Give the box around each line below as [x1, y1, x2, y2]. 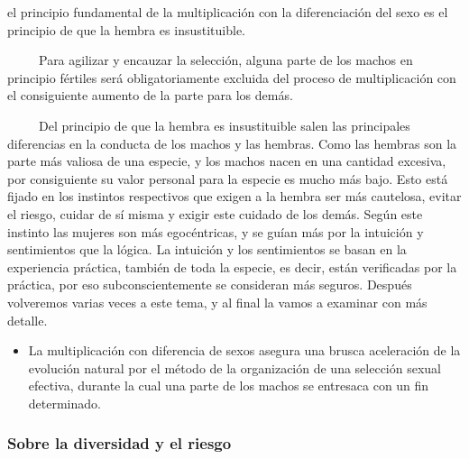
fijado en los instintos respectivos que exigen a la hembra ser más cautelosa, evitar [7, 187, 462, 206]
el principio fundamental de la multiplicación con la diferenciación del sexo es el [7, 3, 448, 21]
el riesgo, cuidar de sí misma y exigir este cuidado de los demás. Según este [7, 204, 423, 223]
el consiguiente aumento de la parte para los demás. [7, 86, 293, 105]
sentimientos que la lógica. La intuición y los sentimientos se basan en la [7, 240, 407, 259]
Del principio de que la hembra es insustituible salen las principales [38, 115, 410, 134]
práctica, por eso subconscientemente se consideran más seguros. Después [7, 275, 412, 294]
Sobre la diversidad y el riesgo [7, 432, 232, 454]
